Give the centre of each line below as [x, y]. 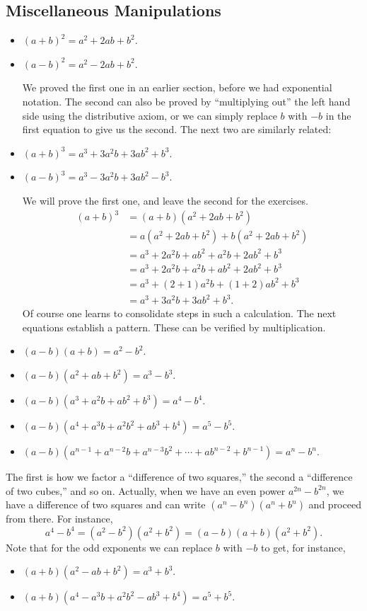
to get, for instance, [303, 547]
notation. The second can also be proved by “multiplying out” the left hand [186, 101]
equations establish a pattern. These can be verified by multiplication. [174, 327]
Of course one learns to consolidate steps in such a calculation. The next [179, 313]
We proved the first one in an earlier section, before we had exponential [177, 87]
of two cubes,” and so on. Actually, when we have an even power [146, 490]
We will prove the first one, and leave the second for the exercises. [165, 200]
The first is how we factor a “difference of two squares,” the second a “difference [179, 477]
